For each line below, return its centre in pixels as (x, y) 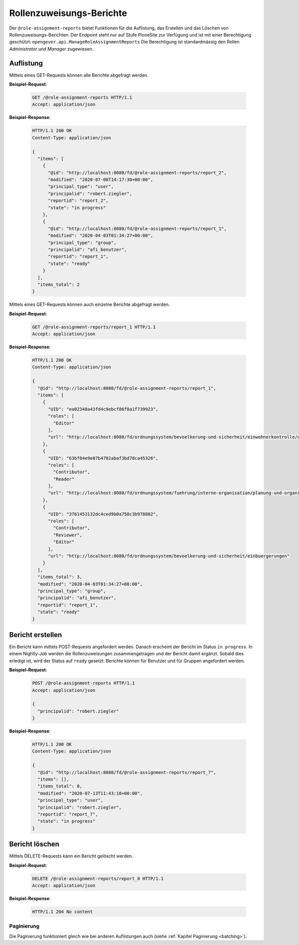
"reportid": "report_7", (68, 814)
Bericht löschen (34, 844)
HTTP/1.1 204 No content (63, 912)
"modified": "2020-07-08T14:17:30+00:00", (101, 180)
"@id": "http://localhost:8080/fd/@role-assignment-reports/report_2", (137, 173)
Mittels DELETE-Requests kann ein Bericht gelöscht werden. (71, 856)
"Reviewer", (68, 535)
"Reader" (64, 479)
